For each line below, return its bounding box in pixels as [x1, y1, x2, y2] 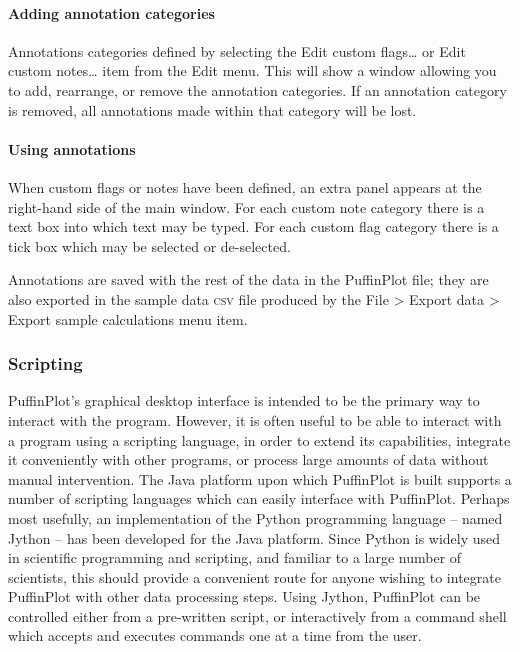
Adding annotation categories [8, 2, 215, 23]
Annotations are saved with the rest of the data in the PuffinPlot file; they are [8, 269, 489, 290]
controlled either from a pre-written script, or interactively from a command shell [8, 605, 507, 626]
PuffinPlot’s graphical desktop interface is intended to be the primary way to [8, 390, 480, 411]
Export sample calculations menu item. [8, 308, 248, 329]
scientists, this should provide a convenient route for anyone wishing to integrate [8, 566, 501, 587]
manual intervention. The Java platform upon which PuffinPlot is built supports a [8, 468, 512, 489]
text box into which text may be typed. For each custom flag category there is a [8, 216, 499, 237]
